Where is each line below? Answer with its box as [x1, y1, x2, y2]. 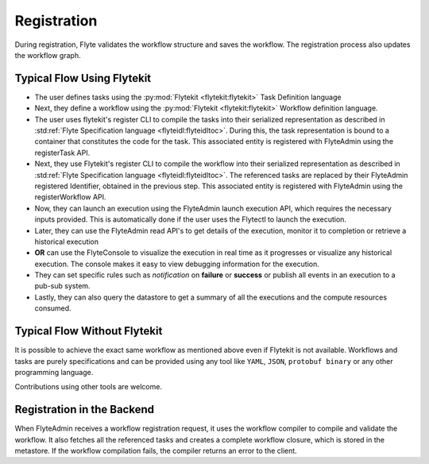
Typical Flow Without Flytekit [14, 324, 163, 338]
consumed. [34, 304, 71, 313]
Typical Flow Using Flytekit [14, 72, 152, 85]
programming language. [14, 367, 94, 377]
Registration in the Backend [14, 403, 155, 416]
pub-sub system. [34, 281, 91, 291]
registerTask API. [34, 148, 91, 157]
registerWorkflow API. [34, 192, 106, 202]
